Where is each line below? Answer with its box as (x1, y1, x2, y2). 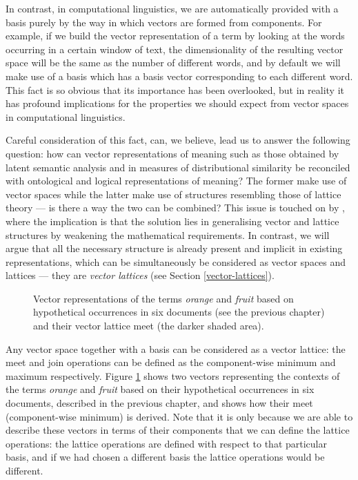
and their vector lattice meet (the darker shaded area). (33, 318, 264, 333)
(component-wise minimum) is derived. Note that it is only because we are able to (6, 409, 353, 423)
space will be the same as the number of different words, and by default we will (6, 55, 341, 70)
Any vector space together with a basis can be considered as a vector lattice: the (6, 341, 346, 356)
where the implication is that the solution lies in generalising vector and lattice (6, 213, 339, 228)
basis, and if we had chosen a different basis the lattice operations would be (6, 450, 325, 464)
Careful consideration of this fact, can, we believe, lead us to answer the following (6, 133, 350, 147)
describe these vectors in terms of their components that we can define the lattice (6, 423, 350, 437)
